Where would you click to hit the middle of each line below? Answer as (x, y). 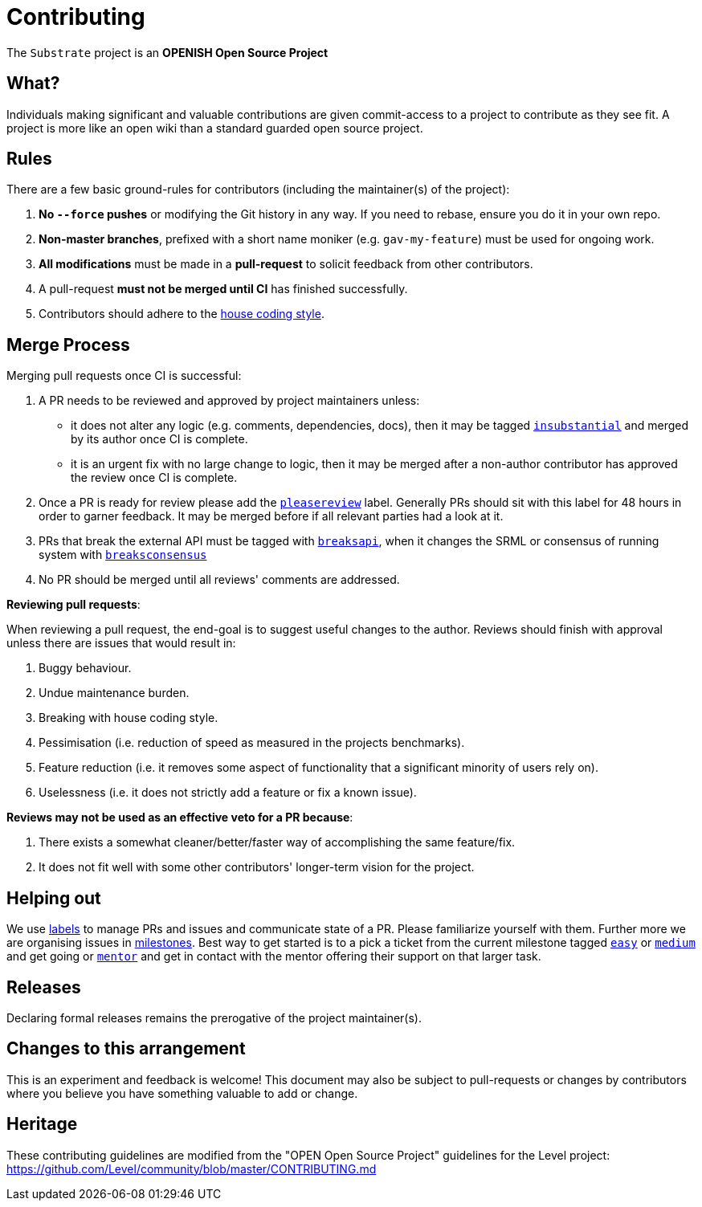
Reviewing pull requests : (73, 605)
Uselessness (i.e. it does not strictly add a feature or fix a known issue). (228, 793)
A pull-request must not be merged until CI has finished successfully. (223, 289)
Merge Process (68, 345)
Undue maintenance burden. (114, 693)
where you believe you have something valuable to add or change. (182, 1093)
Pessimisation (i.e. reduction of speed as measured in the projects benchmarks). (252, 743)
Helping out (54, 898)
